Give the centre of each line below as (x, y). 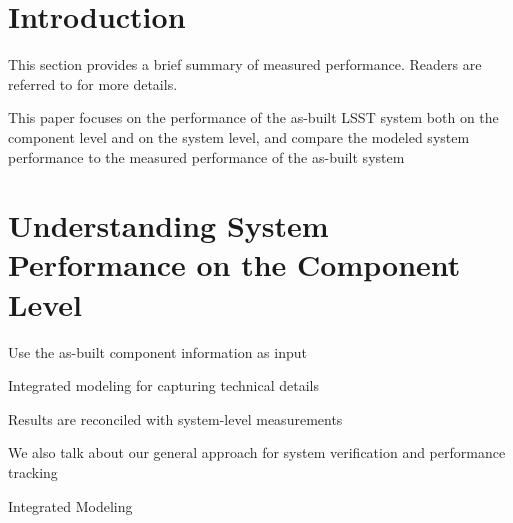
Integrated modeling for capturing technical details (163, 385)
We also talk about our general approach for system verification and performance (257, 452)
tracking (33, 471)
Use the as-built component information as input (157, 351)
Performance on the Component (234, 264)
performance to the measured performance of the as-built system (206, 156)
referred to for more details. (93, 83)
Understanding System (168, 225)
